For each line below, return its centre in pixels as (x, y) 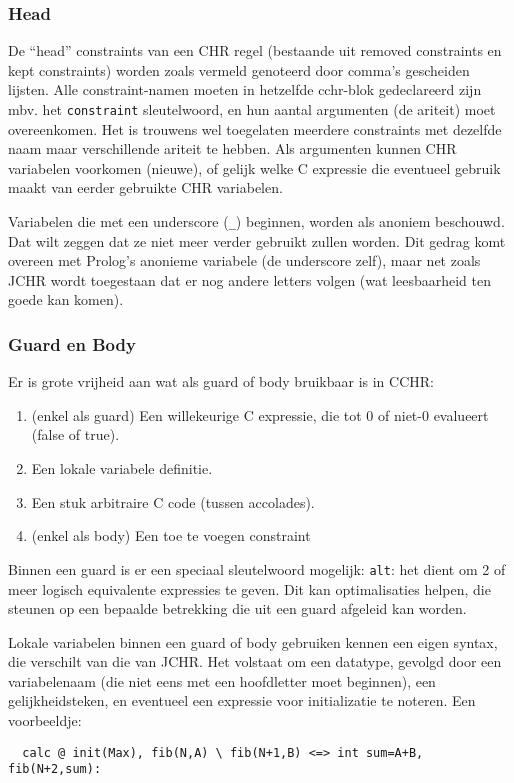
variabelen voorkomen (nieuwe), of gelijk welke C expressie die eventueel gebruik (254, 167)
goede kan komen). (66, 299)
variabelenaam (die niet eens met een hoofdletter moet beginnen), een (222, 680)
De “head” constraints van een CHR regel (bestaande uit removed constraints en (255, 50)
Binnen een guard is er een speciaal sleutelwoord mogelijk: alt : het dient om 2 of (257, 568)
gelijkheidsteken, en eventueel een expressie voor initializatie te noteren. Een (242, 700)
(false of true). (75, 434)
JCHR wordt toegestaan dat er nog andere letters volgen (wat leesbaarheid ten (249, 279)
